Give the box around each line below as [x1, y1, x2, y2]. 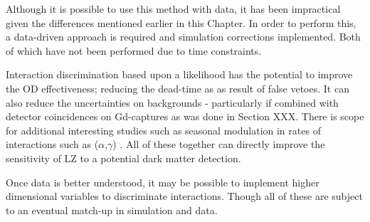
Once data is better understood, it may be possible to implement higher [6, 174, 319, 189]
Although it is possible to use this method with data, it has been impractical [6, 1, 341, 16]
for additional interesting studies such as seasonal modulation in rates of [6, 122, 321, 137]
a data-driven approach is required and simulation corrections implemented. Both [6, 29, 361, 44]
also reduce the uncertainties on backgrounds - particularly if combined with [6, 95, 339, 110]
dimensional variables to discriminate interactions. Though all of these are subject [6, 189, 363, 203]
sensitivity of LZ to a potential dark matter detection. [6, 150, 241, 165]
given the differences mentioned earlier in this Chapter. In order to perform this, [6, 15, 356, 30]
